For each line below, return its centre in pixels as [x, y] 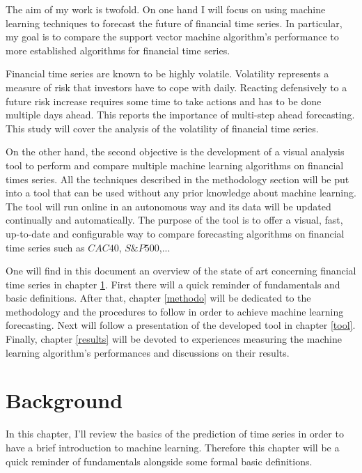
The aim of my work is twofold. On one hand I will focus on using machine [166, 9]
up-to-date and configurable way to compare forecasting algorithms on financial [175, 233]
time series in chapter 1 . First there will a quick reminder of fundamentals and [173, 284]
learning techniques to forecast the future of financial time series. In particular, [174, 23]
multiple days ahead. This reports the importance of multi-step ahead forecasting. [180, 115]
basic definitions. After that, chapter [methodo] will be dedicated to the [158, 298]
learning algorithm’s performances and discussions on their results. [148, 352]
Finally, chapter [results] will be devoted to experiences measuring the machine [174, 339]
